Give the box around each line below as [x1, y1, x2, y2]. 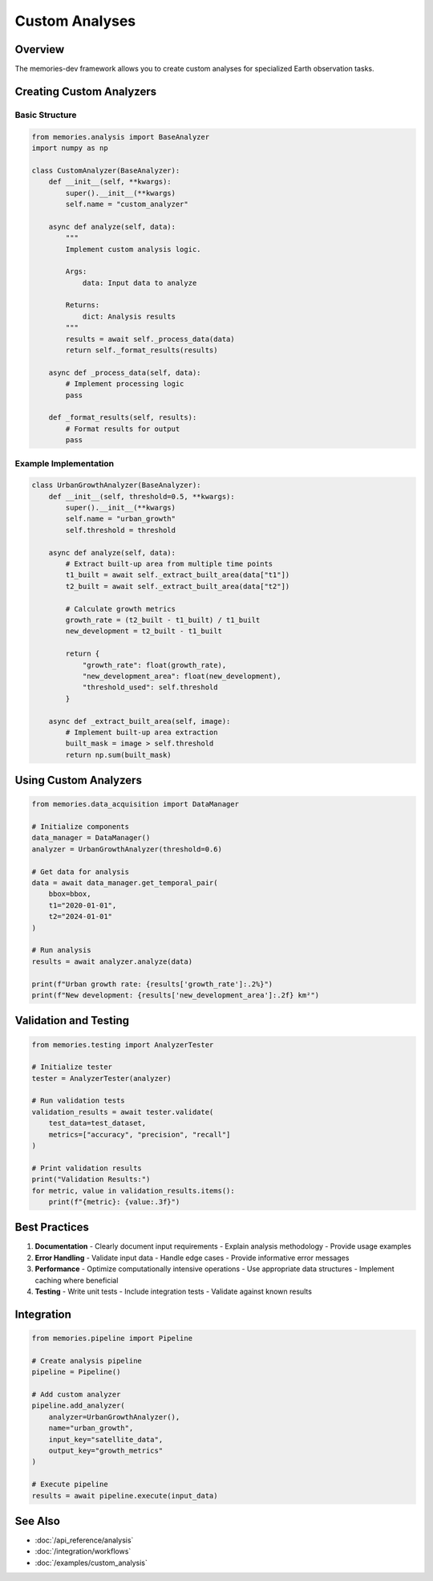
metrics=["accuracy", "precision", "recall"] [48, 1130, 231, 1139]
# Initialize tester [31, 1063, 112, 1071]
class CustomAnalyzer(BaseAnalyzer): [31, 165, 180, 175]
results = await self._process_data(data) [65, 334, 236, 343]
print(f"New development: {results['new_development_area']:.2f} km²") [31, 990, 320, 999]
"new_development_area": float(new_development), [82, 671, 281, 681]
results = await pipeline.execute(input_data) [31, 1491, 218, 1500]
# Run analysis [31, 945, 91, 955]
